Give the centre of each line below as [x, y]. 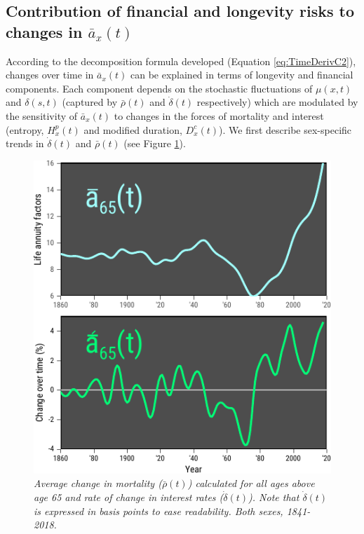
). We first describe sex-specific [285, 129]
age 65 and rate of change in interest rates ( [129, 497]
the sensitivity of [42, 115]
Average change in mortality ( [98, 483]
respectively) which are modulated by [277, 102]
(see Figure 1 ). [155, 143]
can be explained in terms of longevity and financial [242, 75]
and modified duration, [133, 129]
